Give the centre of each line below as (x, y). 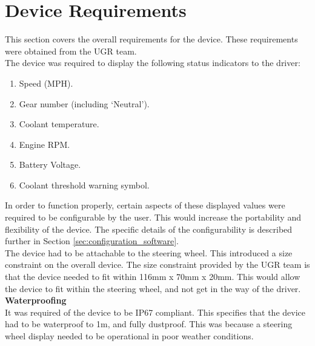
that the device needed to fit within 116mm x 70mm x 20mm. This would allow (153, 277)
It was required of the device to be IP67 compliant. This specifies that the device (155, 312)
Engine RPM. (45, 144)
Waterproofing (36, 300)
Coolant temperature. (59, 124)
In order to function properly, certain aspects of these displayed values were (145, 205)
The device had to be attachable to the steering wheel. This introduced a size (149, 252)
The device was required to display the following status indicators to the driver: (153, 63)
